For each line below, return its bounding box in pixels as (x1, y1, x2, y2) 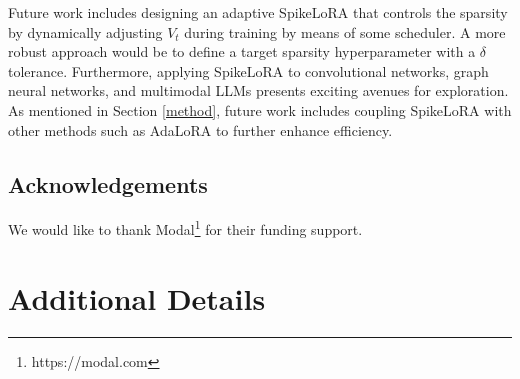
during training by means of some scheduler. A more (184, 21, 506, 42)
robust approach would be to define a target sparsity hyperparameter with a (8, 41, 476, 62)
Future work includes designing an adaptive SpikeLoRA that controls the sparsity (8, 2, 508, 22)
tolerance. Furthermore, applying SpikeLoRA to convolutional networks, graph (8, 60, 489, 81)
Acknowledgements (8, 168, 208, 199)
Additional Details (8, 277, 266, 318)
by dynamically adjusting (8, 21, 163, 42)
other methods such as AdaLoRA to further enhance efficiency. (8, 119, 393, 140)
